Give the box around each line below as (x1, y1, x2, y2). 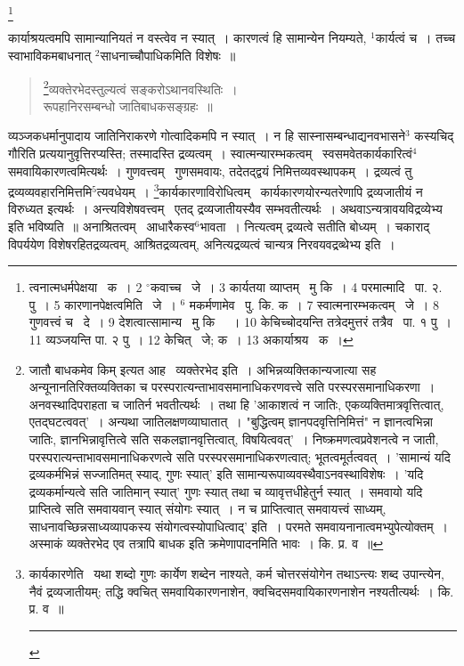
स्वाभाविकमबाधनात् (8, 45, 92, 64)
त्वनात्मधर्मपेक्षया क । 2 (28, 278, 142, 296)
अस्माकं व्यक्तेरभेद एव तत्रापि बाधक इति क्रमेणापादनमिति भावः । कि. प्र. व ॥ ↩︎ (28, 534, 384, 553)
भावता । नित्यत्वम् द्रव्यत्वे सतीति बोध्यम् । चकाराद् (199, 216, 430, 235)
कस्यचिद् (414, 126, 454, 145)
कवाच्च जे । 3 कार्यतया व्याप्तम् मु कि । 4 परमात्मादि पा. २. (150, 278, 443, 296)
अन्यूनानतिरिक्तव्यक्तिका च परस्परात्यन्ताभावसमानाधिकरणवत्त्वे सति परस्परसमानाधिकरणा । (28, 378, 436, 396)
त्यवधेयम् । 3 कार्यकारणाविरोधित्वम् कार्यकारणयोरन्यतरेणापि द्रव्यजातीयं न (96, 180, 423, 200)
